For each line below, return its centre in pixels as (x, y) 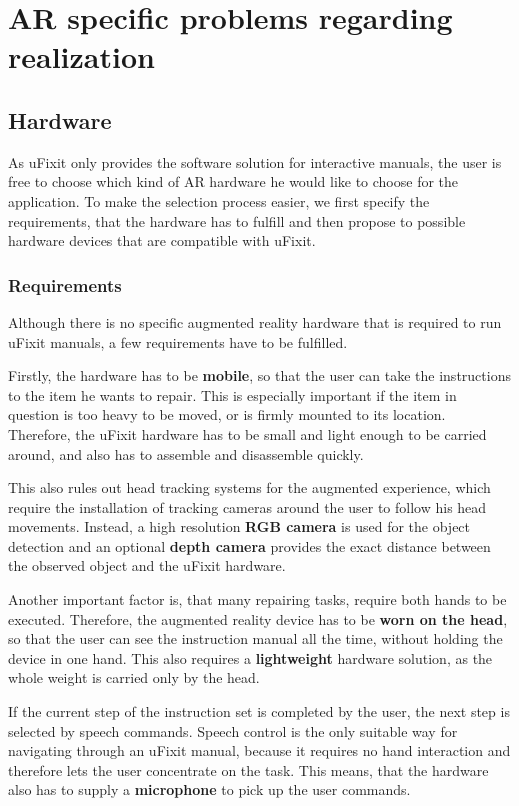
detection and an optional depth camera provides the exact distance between (249, 545)
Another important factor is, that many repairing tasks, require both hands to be (257, 599)
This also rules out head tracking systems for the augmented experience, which (249, 487)
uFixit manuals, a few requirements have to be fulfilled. (178, 341)
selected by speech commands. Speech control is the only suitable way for (233, 730)
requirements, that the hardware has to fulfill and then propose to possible (237, 220)
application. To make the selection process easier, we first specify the (219, 200)
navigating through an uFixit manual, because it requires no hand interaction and (259, 750)
